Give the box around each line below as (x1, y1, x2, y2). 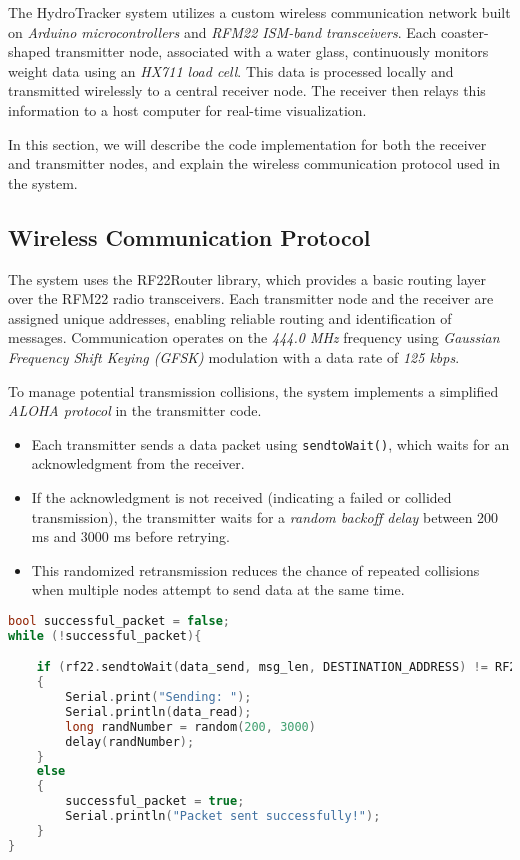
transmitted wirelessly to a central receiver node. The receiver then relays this (8, 80, 486, 101)
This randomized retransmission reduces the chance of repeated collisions (31, 559, 480, 580)
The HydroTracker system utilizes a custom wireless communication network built (8, 2, 511, 22)
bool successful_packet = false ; (8, 613, 230, 628)
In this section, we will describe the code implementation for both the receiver (8, 133, 487, 154)
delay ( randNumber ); (65, 734, 195, 749)
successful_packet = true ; (65, 794, 245, 809)
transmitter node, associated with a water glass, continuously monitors (55, 41, 489, 62)
